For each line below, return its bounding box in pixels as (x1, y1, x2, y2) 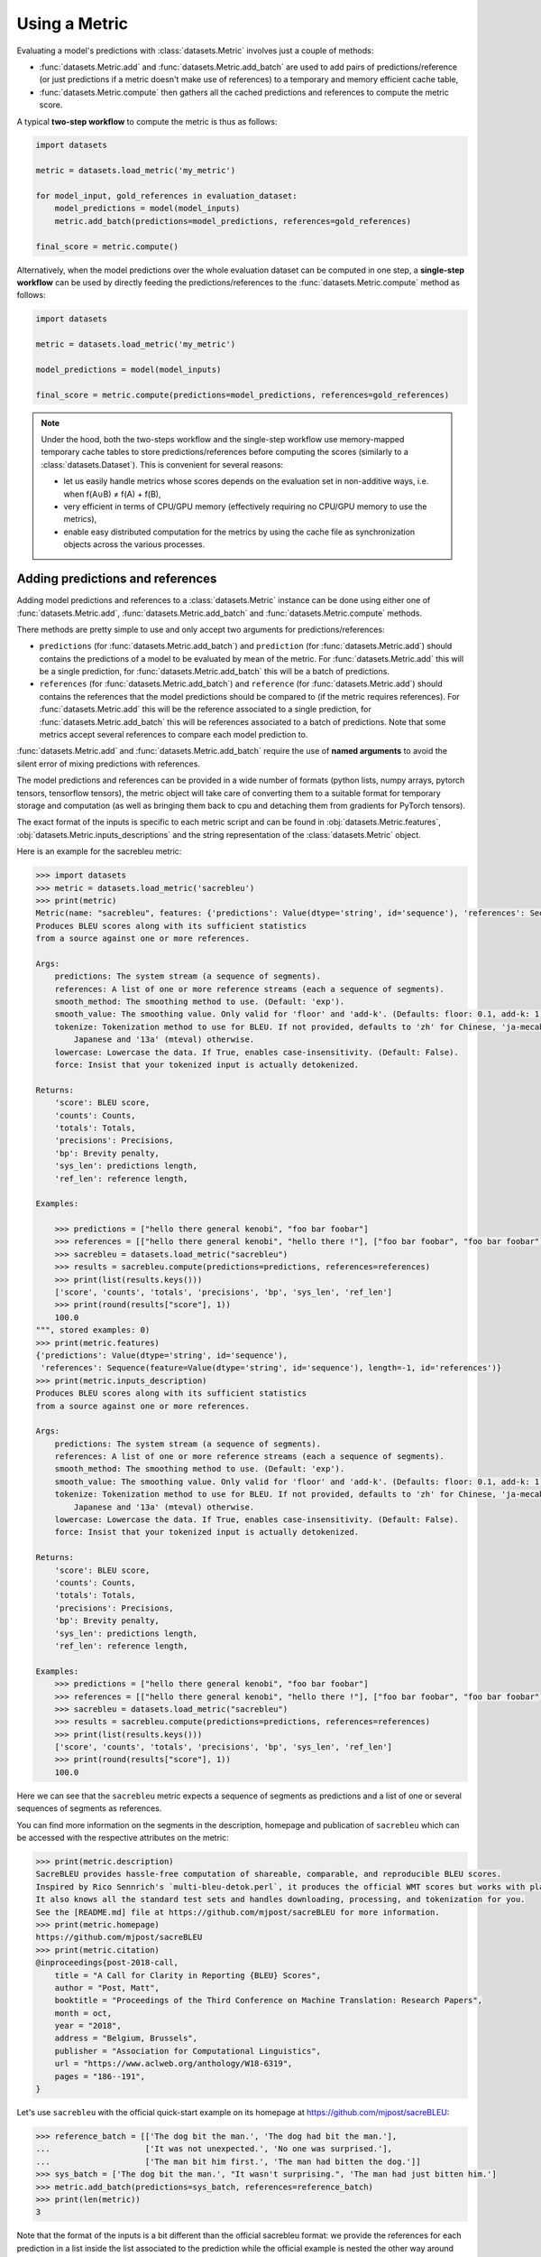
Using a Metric (16, 14, 129, 33)
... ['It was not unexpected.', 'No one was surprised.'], (35, 2144, 392, 2154)
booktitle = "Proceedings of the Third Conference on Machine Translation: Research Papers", (54, 1995, 482, 2006)
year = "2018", (54, 2020, 122, 2031)
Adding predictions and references (16, 571, 217, 587)
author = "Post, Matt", (54, 1983, 160, 1992)
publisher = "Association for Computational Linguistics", (54, 2046, 322, 2056)
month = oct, (54, 2008, 113, 2018)
